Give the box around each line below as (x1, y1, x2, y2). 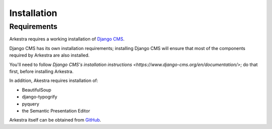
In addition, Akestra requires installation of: (9, 77, 98, 83)
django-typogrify (22, 94, 57, 100)
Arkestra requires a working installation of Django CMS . (9, 36, 125, 42)
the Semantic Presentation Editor (22, 107, 90, 113)
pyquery (22, 100, 40, 107)
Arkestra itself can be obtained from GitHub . (9, 117, 101, 123)
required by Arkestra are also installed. (9, 52, 90, 58)
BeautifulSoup (22, 86, 51, 92)
